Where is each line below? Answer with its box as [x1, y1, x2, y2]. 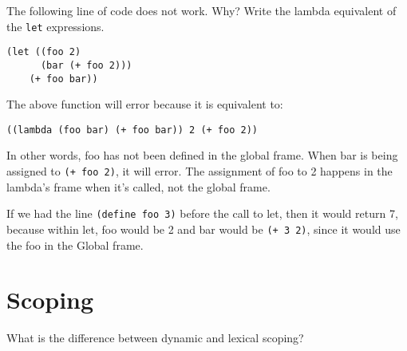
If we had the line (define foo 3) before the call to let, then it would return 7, [6, 205, 398, 222]
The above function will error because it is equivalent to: [6, 96, 283, 112]
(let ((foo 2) [6, 46, 81, 58]
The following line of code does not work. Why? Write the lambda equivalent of [6, 2, 397, 18]
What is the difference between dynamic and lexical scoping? [6, 329, 304, 346]
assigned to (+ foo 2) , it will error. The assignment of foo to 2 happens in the [6, 163, 393, 179]
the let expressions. [6, 18, 105, 34]
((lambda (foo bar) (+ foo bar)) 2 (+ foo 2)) [6, 124, 258, 136]
